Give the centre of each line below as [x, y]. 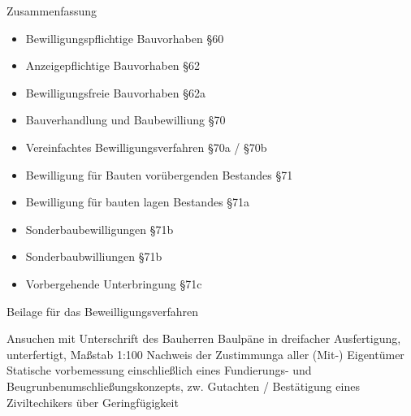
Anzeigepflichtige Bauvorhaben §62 [113, 65]
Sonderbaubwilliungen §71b [94, 256]
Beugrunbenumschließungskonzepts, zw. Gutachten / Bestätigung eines [183, 386]
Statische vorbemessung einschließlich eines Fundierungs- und [159, 370]
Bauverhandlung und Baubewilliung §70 [125, 120]
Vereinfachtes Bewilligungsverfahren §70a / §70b [146, 147]
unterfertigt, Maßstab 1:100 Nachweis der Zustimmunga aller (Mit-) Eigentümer [205, 354]
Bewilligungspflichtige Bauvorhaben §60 [125, 38]
